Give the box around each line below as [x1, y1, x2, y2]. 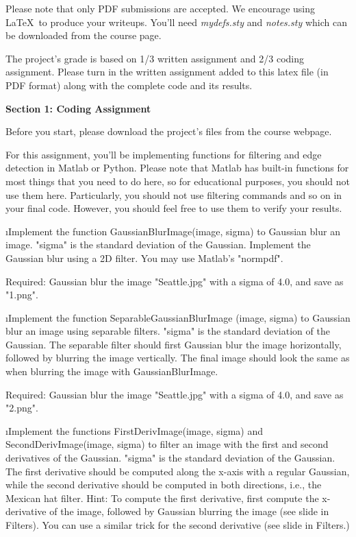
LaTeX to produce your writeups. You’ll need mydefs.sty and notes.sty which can [5, 14, 347, 29]
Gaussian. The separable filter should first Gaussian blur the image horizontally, [5, 337, 342, 351]
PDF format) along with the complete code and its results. [5, 77, 253, 92]
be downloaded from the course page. [5, 28, 162, 43]
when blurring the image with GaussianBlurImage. [5, 364, 218, 379]
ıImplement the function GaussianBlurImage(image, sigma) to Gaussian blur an [5, 224, 340, 238]
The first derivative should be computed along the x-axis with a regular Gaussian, [5, 464, 350, 478]
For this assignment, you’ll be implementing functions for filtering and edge [5, 147, 322, 161]
